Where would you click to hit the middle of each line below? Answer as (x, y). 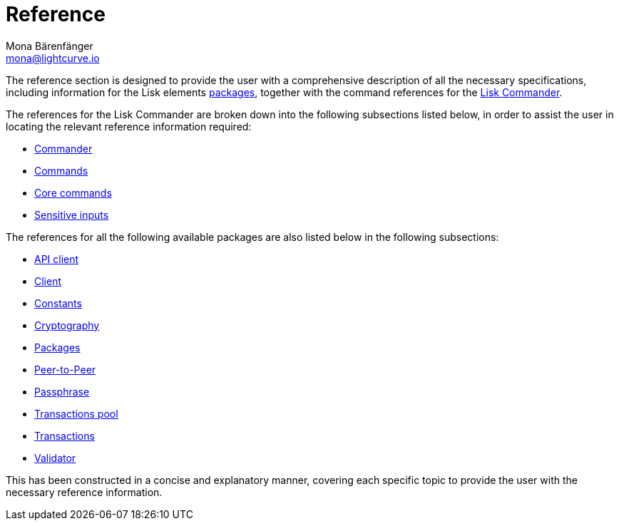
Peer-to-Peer (65, 369)
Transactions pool (76, 413)
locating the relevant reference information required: (129, 126)
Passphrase (62, 391)
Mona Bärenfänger (50, 46)
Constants (58, 303)
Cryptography (67, 325)
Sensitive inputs (72, 215)
